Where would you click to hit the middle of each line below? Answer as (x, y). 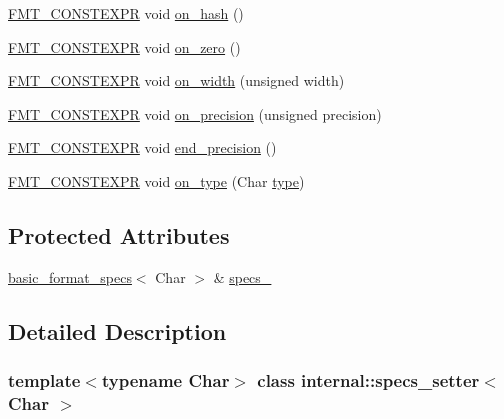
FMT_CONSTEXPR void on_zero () (124, 46)
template (44, 380)
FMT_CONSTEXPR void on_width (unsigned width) (176, 80)
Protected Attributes (119, 234)
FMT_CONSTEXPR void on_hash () (126, 13)
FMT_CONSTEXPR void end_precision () (142, 147)
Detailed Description (117, 330)
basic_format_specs (70, 276)
